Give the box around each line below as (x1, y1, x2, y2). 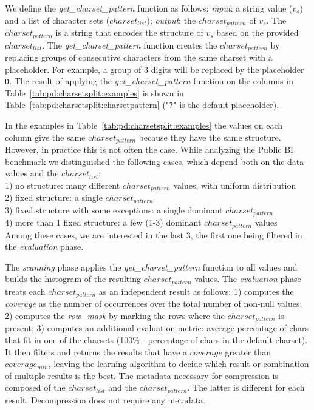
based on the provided (216, 26, 299, 39)
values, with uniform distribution (173, 178, 296, 191)
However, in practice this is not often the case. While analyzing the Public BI (5, 143, 294, 156)
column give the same (5, 130, 86, 143)
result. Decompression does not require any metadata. (5, 393, 206, 406)
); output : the (146, 13, 196, 26)
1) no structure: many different (5, 178, 120, 191)
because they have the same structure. (138, 130, 281, 143)
